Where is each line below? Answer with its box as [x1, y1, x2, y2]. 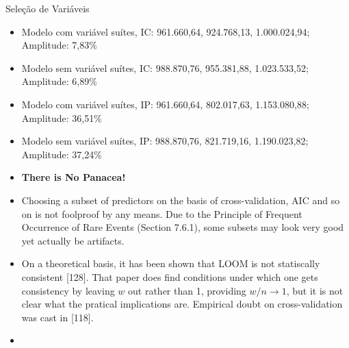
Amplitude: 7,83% [21, 38, 97, 52]
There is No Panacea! [21, 170, 126, 184]
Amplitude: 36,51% [21, 110, 102, 125]
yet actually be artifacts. [21, 233, 125, 247]
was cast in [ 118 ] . [21, 310, 94, 324]
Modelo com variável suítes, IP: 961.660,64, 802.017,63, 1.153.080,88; [21, 97, 309, 111]
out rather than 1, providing [128, 283, 246, 297]
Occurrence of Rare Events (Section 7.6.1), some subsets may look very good [21, 220, 344, 234]
